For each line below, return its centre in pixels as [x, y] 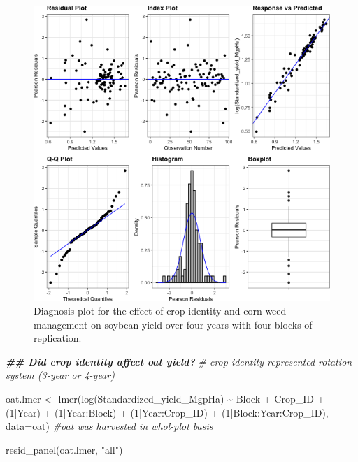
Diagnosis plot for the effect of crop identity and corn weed [160, 311]
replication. [58, 338]
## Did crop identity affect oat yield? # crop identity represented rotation [179, 361]
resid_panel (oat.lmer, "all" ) [64, 449]
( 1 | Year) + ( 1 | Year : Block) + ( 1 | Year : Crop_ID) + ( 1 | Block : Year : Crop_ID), [167, 412]
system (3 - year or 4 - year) [60, 375]
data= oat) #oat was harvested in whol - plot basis [109, 426]
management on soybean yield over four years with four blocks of [173, 324]
